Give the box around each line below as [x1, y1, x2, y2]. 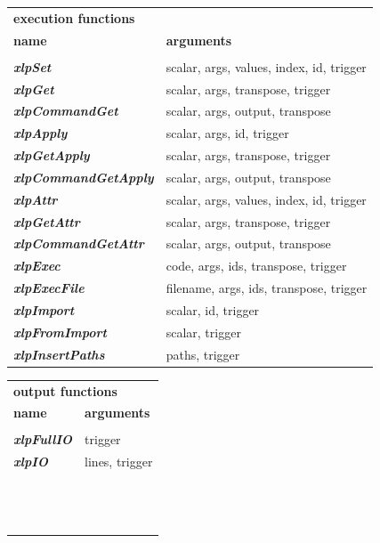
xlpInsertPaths [13, 344, 105, 363]
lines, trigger [85, 452, 153, 471]
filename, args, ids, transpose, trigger [166, 279, 368, 297]
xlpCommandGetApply [13, 167, 154, 186]
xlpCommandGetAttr [13, 234, 144, 253]
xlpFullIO [13, 430, 73, 449]
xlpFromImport [13, 322, 107, 341]
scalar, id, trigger [166, 300, 260, 319]
